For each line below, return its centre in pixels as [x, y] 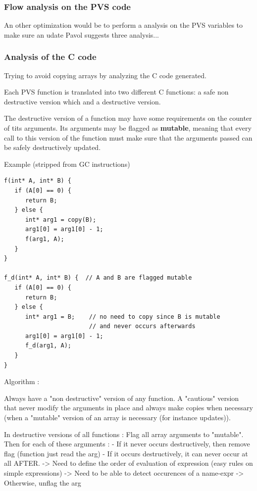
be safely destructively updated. [52, 147]
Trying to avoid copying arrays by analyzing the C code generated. [105, 75]
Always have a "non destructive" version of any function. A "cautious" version [122, 398]
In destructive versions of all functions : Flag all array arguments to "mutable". [124, 434]
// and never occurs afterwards [142, 326]
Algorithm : [22, 381]
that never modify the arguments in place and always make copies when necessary [128, 408]
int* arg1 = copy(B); [61, 220]
